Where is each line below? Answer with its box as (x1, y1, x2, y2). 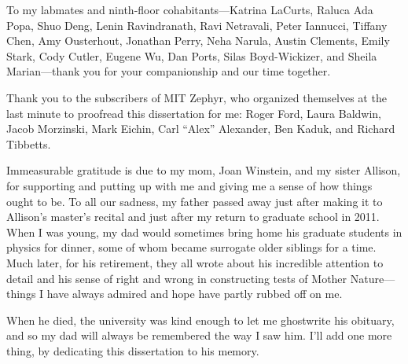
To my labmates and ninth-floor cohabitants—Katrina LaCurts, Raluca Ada (6, 2, 373, 17)
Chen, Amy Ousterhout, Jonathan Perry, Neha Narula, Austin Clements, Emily (6, 32, 390, 49)
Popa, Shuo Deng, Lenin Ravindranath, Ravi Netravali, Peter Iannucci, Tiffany (6, 17, 388, 33)
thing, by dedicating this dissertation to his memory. (6, 342, 259, 358)
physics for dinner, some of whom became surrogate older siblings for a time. (6, 239, 377, 256)
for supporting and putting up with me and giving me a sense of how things (6, 177, 373, 193)
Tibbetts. (6, 135, 51, 152)
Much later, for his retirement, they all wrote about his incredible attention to (6, 254, 384, 270)
